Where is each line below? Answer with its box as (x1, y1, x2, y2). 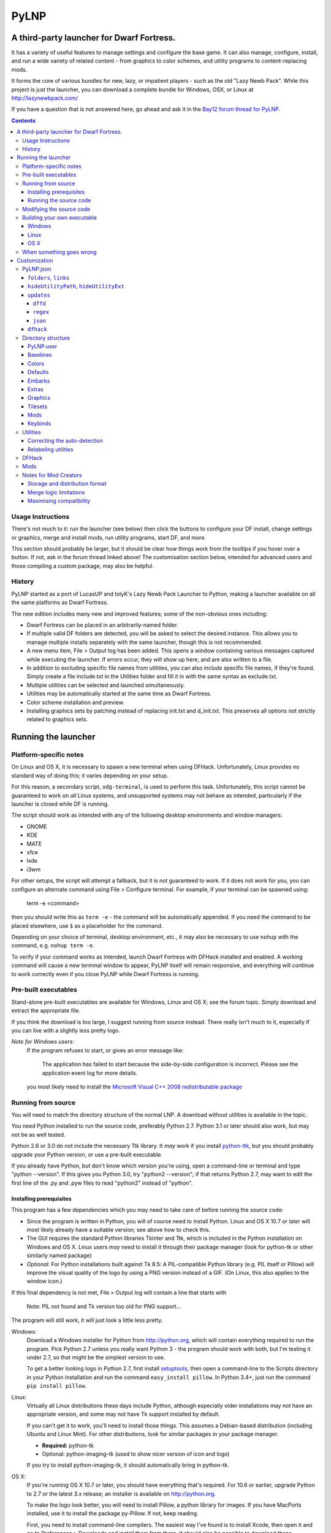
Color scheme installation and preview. (26, 698, 125, 706)
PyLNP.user (28, 342, 58, 350)
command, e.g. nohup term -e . (11, 942, 94, 949)
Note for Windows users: (11, 1038, 75, 1046)
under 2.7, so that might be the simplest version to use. (26, 1354, 165, 1361)
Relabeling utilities (28, 445, 74, 453)
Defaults (28, 369, 49, 376)
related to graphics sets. (26, 716, 88, 723)
